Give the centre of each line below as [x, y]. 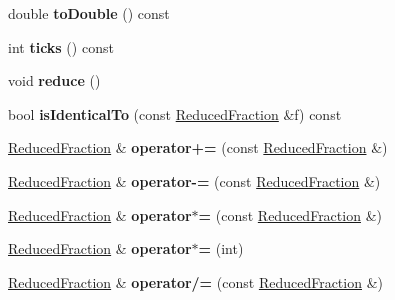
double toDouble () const [89, 13]
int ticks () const [61, 46]
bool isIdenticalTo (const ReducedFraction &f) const [175, 113]
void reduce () [54, 80]
